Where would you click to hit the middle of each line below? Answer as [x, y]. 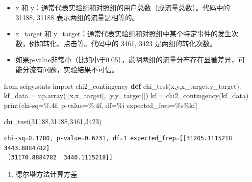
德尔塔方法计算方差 [46, 173]
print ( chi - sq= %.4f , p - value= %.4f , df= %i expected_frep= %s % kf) [101, 105]
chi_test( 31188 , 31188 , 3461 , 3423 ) [53, 121]
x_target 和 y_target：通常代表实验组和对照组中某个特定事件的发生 [124, 34]
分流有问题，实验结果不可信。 [70, 69]
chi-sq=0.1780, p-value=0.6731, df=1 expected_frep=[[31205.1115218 [118, 138]
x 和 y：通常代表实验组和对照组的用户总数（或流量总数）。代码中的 [123, 7]
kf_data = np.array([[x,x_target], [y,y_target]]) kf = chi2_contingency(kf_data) [126, 95]
